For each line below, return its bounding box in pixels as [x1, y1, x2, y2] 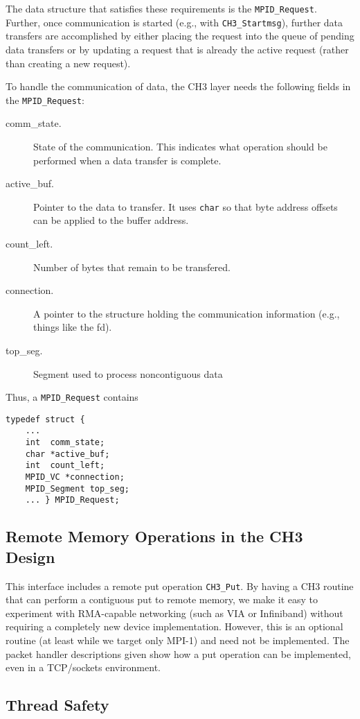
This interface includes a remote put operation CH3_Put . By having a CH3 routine [6, 578, 354, 593]
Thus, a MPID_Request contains [6, 390, 138, 404]
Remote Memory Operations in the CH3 [6, 526, 303, 547]
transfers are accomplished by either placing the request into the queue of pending [6, 28, 354, 43]
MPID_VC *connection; [25, 472, 125, 483]
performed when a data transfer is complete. [33, 153, 222, 167]
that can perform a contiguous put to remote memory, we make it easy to [6, 592, 318, 607]
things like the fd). [33, 320, 112, 334]
